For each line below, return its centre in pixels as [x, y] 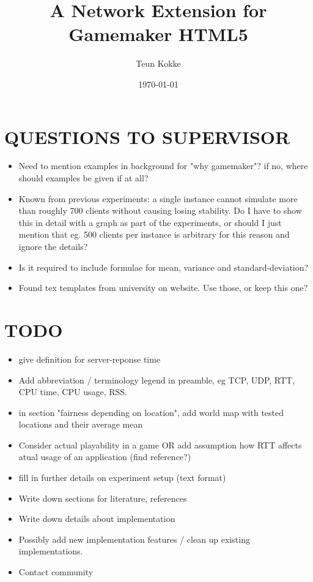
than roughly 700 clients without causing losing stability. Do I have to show [160, 210]
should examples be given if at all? [83, 178]
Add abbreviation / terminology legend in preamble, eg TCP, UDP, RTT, [157, 380]
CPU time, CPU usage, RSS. [73, 392]
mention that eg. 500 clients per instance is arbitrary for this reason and [154, 234]
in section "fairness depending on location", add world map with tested [151, 412]
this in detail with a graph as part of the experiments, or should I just [150, 222]
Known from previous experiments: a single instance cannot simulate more [158, 198]
